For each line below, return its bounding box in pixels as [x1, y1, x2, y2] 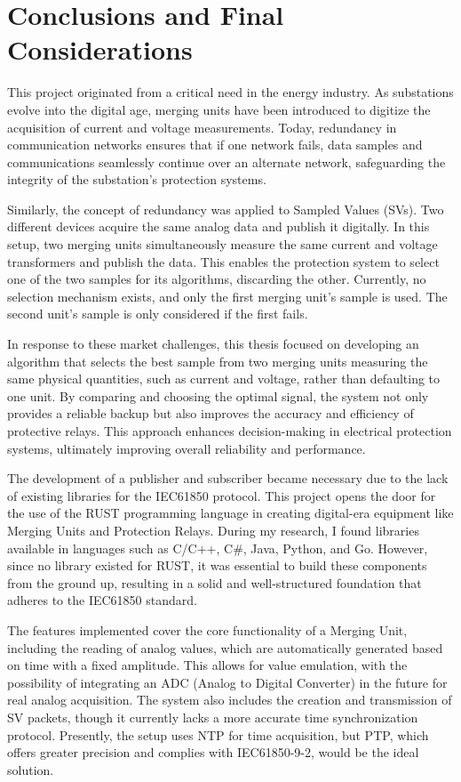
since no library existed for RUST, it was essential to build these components [7, 556, 427, 575]
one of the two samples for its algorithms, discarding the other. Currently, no [7, 270, 426, 288]
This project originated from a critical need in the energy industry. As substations [7, 83, 454, 101]
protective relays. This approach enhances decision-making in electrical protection [7, 422, 452, 439]
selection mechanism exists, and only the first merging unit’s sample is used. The [7, 286, 448, 305]
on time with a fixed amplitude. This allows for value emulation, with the [7, 656, 408, 674]
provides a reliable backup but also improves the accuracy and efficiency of [7, 404, 414, 423]
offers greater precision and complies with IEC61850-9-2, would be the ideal [7, 743, 419, 762]
